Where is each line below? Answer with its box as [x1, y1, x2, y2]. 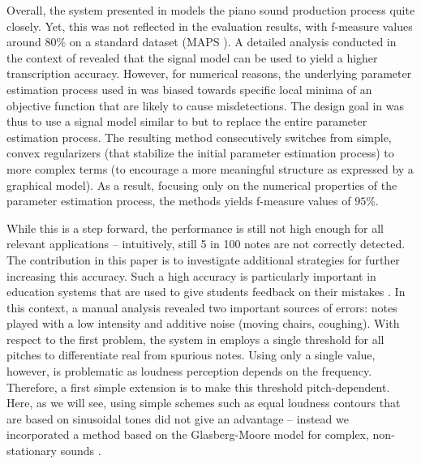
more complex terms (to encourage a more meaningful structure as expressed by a [6, 160, 414, 177]
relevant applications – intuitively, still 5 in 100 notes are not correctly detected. [6, 235, 406, 252]
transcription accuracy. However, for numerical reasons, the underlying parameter [6, 65, 412, 82]
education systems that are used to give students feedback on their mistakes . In [6, 283, 406, 300]
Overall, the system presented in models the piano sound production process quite [6, 2, 415, 18]
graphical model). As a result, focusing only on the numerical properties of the [6, 176, 397, 193]
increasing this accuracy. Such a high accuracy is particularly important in [6, 267, 376, 284]
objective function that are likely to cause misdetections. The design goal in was [6, 97, 405, 114]
